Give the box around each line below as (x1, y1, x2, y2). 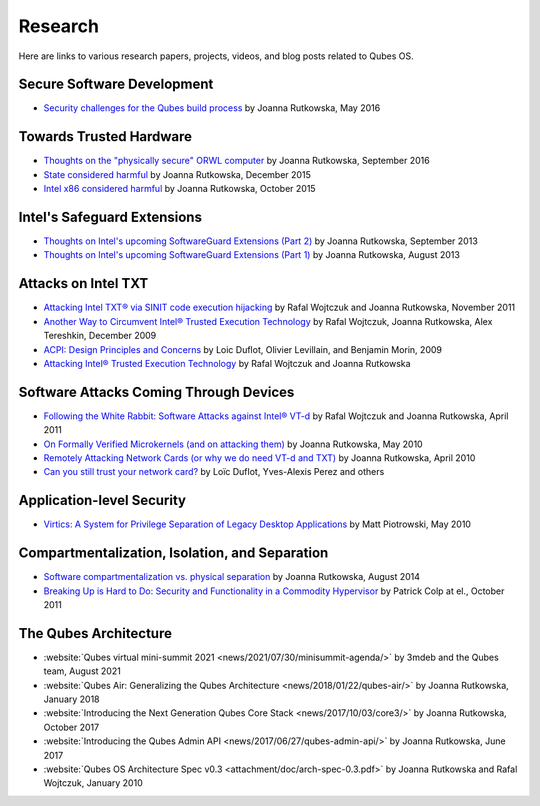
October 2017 (43, 721, 100, 733)
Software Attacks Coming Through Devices (18, 383, 295, 400)
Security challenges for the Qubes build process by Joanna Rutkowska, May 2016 (43, 102, 381, 114)
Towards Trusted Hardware (18, 128, 193, 145)
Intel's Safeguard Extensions (18, 208, 202, 225)
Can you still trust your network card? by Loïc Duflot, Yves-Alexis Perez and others (43, 466, 385, 478)
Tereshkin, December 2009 (43, 330, 157, 342)
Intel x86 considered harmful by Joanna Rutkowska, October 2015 (43, 183, 316, 195)
